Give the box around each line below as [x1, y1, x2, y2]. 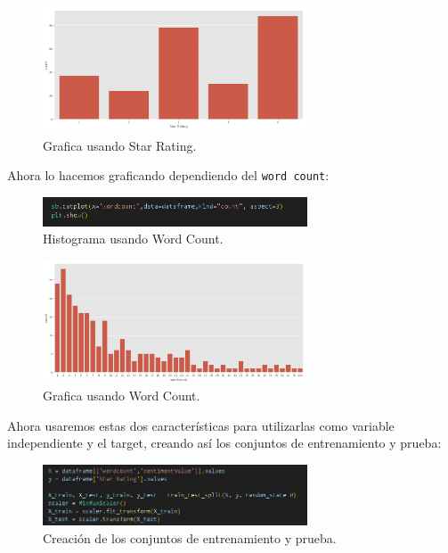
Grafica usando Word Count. [43, 386, 200, 405]
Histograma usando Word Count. [43, 229, 224, 248]
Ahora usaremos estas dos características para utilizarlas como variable [7, 416, 395, 434]
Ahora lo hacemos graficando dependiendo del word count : [7, 166, 330, 185]
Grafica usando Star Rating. [43, 136, 197, 154]
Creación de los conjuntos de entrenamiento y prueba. [43, 528, 337, 547]
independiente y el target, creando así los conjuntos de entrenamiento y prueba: [7, 433, 442, 452]
